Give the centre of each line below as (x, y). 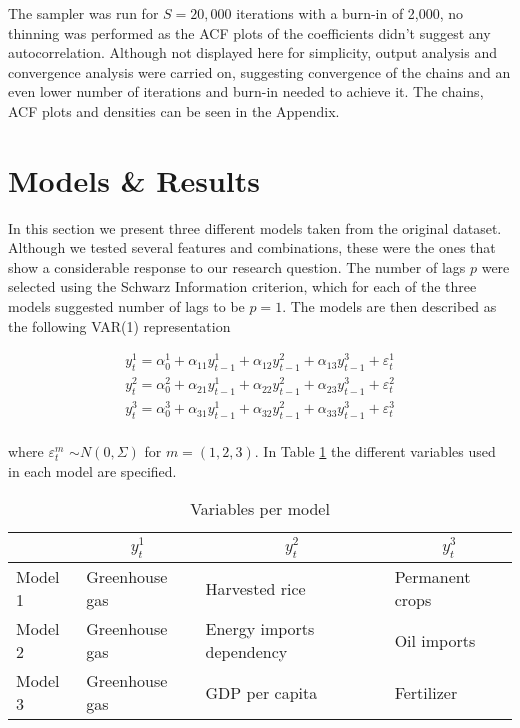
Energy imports (260, 629)
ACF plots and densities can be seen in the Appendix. (174, 110)
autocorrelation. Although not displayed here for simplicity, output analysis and (252, 52)
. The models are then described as (389, 306)
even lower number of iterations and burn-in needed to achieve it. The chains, (246, 91)
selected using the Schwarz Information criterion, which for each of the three (242, 286)
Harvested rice (255, 588)
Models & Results (134, 179)
